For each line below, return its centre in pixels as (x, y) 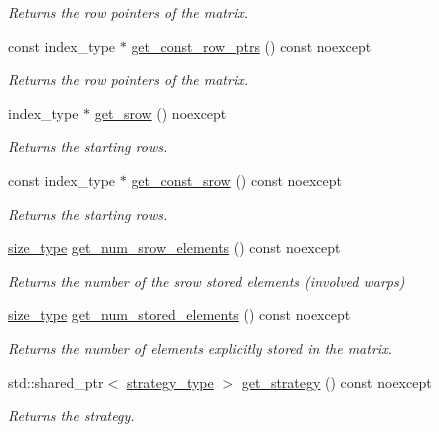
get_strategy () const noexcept (336, 381)
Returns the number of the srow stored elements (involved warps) (206, 280)
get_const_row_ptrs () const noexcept (251, 45)
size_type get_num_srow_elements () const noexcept (174, 247)
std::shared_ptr (56, 381)
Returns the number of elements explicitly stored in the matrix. (200, 347)
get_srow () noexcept (160, 112)
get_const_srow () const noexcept (237, 179)
